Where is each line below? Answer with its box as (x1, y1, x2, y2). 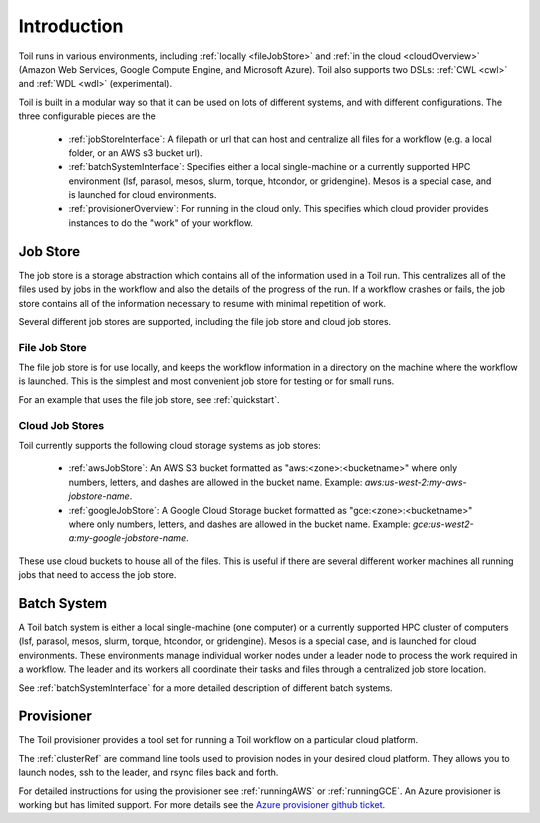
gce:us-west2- (412, 518, 474, 530)
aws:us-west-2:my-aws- (364, 476, 467, 488)
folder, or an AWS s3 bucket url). (68, 146, 204, 159)
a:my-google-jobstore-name (68, 532, 187, 544)
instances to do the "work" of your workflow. (68, 216, 254, 229)
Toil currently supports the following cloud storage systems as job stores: (18, 439, 322, 451)
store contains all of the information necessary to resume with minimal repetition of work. (18, 297, 387, 309)
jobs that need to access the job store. (18, 569, 177, 581)
